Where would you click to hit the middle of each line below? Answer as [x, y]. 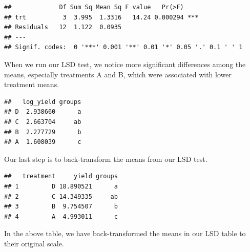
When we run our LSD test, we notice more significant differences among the [125, 64]
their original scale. [34, 243]
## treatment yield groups [61, 176]
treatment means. [32, 84]
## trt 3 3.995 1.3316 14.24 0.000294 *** [101, 17]
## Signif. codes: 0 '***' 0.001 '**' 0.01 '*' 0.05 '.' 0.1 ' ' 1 [123, 47]
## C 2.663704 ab [43, 122]
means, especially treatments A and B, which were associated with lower [118, 74]
